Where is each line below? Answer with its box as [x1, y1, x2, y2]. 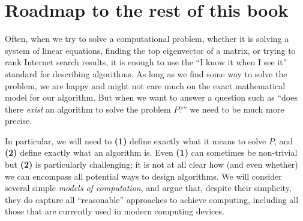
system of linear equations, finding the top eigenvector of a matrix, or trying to [5, 44, 296, 56]
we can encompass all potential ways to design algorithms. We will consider [5, 169, 282, 182]
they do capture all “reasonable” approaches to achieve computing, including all [5, 193, 299, 205]
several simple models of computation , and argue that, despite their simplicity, [5, 181, 292, 194]
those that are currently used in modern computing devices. [5, 205, 224, 217]
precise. [5, 114, 32, 127]
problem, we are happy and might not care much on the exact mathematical [5, 79, 286, 92]
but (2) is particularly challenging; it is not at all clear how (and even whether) [5, 158, 298, 171]
